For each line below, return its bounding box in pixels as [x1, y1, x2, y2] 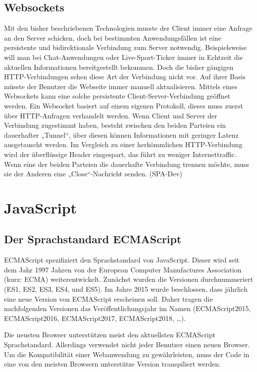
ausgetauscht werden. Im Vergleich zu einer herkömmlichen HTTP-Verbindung [4, 139, 243, 150]
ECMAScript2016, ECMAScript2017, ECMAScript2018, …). [4, 313, 186, 323]
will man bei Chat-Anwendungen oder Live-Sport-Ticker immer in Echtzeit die [4, 52, 243, 62]
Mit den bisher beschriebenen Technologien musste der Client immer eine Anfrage [4, 23, 253, 33]
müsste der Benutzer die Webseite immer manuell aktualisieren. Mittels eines [4, 81, 238, 91]
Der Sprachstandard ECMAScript [4, 231, 182, 247]
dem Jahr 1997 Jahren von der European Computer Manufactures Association [4, 264, 242, 274]
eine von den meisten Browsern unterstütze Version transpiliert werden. [4, 359, 221, 369]
